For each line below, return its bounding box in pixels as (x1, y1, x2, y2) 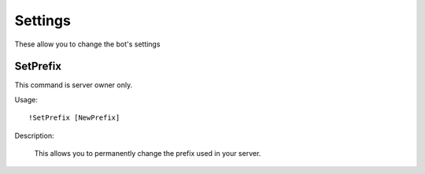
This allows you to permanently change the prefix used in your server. (34, 149, 261, 158)
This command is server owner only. (14, 80, 133, 90)
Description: (14, 131, 54, 140)
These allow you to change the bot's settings (14, 39, 161, 49)
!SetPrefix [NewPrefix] (28, 113, 120, 122)
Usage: (14, 94, 39, 104)
